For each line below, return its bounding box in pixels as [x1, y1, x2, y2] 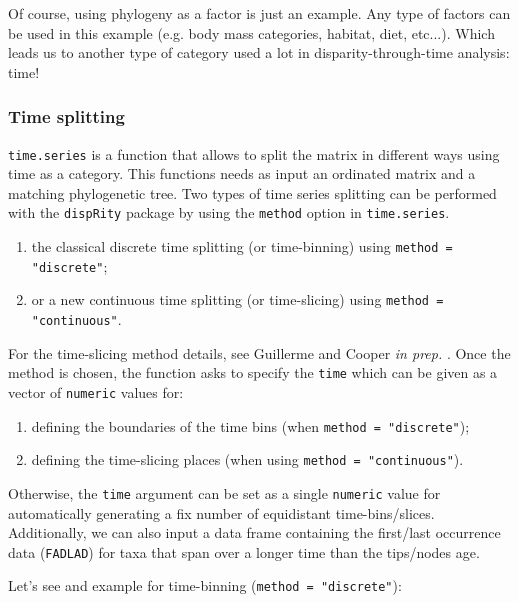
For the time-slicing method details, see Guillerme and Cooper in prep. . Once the [8, 342, 511, 363]
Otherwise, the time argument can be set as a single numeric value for [8, 482, 441, 503]
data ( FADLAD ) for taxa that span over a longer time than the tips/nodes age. [8, 541, 480, 562]
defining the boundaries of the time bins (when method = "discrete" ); [31, 415, 470, 436]
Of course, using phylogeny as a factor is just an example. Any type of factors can [8, 3, 511, 23]
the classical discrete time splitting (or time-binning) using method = [31, 236, 453, 257]
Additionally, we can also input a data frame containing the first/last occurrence [8, 522, 501, 543]
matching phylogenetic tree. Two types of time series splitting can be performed [8, 182, 497, 203]
